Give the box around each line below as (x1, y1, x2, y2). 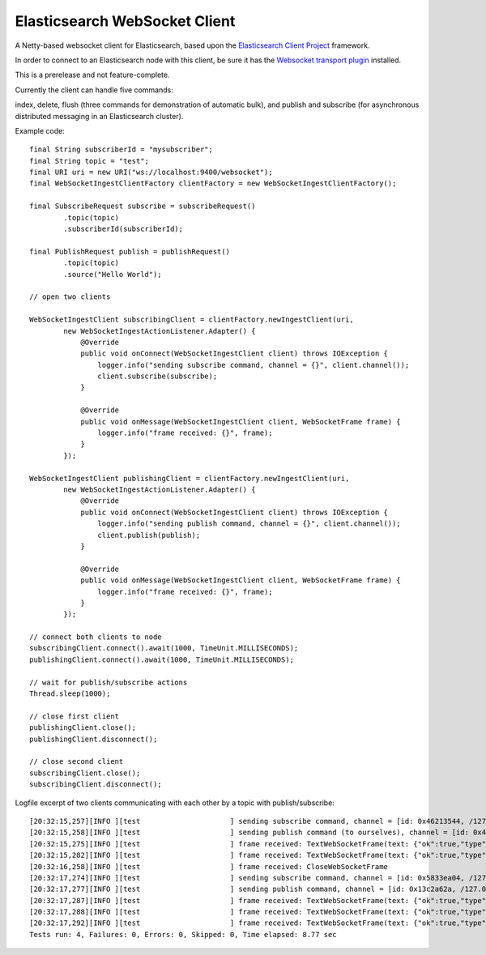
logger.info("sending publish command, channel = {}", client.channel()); (97, 519, 401, 528)
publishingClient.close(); (29, 723, 137, 732)
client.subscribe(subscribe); (97, 372, 218, 381)
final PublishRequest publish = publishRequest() (29, 247, 231, 256)
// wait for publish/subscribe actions (29, 677, 188, 687)
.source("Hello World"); (63, 270, 162, 279)
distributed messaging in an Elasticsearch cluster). (15, 111, 184, 121)
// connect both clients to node (29, 633, 162, 642)
